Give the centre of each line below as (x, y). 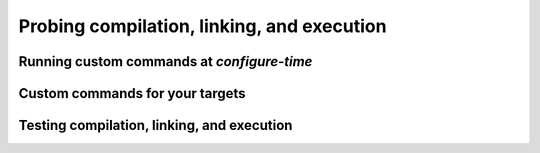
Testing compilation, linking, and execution (155, 125)
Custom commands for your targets (132, 93)
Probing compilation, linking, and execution (202, 26)
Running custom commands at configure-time (165, 61)
